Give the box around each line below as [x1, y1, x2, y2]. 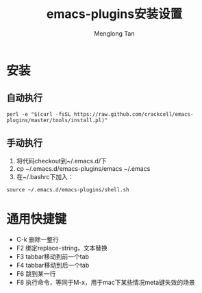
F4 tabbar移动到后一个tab [16, 261, 90, 269]
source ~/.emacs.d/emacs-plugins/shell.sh [6, 186, 129, 193]
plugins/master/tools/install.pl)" [6, 117, 108, 124]
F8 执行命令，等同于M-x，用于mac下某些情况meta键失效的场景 [16, 278, 196, 286]
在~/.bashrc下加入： [16, 172, 74, 180]
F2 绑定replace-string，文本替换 [16, 244, 108, 252]
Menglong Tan [94, 29, 135, 38]
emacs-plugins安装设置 [46, 6, 183, 22]
